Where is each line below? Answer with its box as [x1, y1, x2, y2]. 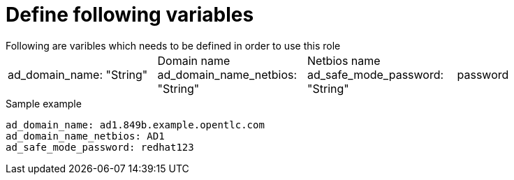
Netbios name [307, 53, 381, 68]
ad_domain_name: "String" [8, 67, 148, 82]
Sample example [6, 97, 82, 110]
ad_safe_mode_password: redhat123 [6, 141, 194, 153]
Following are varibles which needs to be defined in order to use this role [6, 39, 341, 52]
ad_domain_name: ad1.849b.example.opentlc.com [6, 119, 265, 130]
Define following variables [6, 3, 254, 27]
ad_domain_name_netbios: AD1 [6, 130, 165, 142]
